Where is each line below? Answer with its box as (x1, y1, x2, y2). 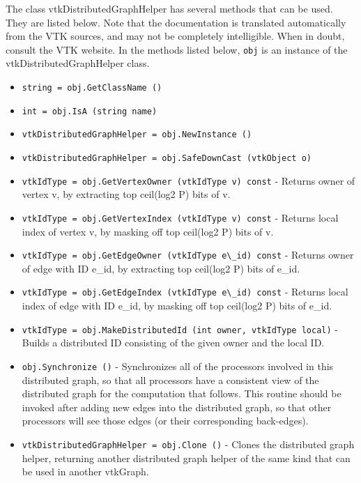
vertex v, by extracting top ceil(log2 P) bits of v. (22, 187, 231, 201)
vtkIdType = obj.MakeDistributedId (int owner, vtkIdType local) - (22, 321, 338, 336)
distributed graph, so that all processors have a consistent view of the (22, 372, 319, 387)
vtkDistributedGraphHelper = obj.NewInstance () (22, 130, 252, 140)
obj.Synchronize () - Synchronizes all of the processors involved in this (22, 358, 334, 373)
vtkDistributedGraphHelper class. (6, 56, 150, 70)
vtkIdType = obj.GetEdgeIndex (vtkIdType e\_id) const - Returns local (22, 284, 348, 299)
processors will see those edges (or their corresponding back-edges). (22, 413, 309, 428)
